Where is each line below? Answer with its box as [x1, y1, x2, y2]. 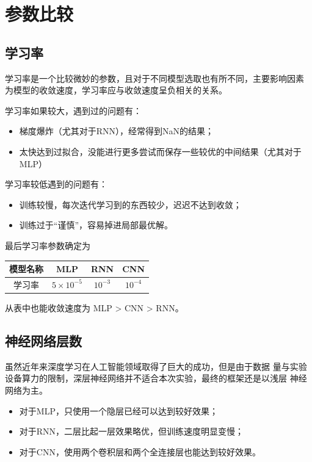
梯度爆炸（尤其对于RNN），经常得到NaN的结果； [19, 125, 214, 137]
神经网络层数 [5, 331, 82, 350]
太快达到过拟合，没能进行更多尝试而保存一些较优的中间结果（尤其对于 [19, 145, 302, 157]
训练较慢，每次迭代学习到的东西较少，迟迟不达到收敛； [19, 198, 242, 211]
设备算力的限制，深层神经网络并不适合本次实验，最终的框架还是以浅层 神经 [5, 372, 307, 384]
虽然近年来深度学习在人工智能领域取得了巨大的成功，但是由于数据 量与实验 [5, 359, 307, 372]
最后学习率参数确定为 [5, 239, 90, 251]
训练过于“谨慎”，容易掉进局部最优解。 [19, 218, 173, 231]
